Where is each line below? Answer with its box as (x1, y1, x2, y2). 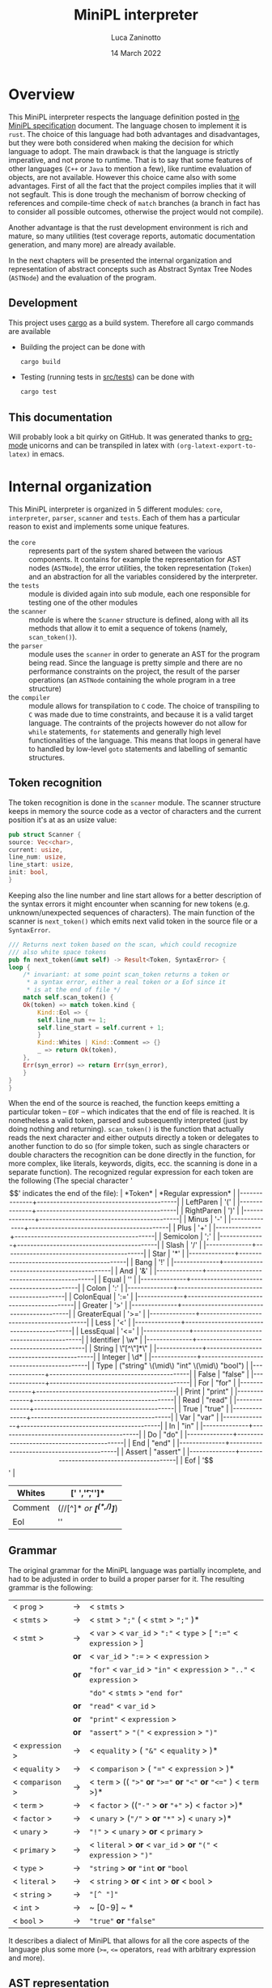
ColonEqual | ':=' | (73, 1292, 134, 1302)
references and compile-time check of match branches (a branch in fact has (8, 198, 261, 208)
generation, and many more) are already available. (8, 239, 176, 249)
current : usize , (8, 846, 63, 854)
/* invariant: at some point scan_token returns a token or (23, 970, 230, 979)
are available (8, 326, 51, 336)
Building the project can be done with (19, 342, 146, 352)
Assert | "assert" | (125, 1447, 186, 1457)
